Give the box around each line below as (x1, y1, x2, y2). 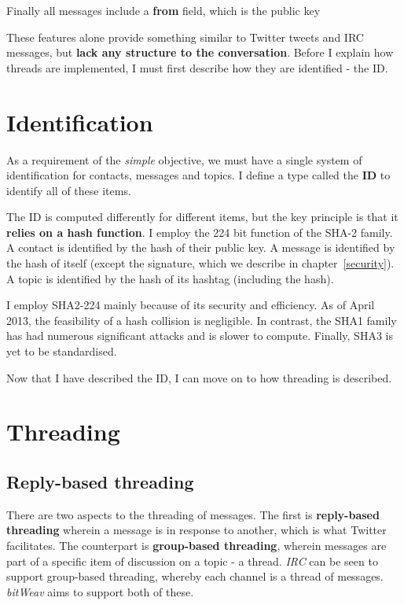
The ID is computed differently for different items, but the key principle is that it (6, 208, 398, 225)
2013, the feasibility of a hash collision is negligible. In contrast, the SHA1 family (6, 312, 397, 328)
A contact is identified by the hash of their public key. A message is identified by (6, 239, 395, 256)
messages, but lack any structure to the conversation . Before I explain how (6, 44, 394, 61)
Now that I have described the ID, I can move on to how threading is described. (6, 369, 392, 386)
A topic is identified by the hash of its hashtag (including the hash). (6, 270, 334, 286)
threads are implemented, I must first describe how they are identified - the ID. (6, 59, 388, 76)
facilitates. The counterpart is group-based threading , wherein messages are (6, 537, 387, 553)
